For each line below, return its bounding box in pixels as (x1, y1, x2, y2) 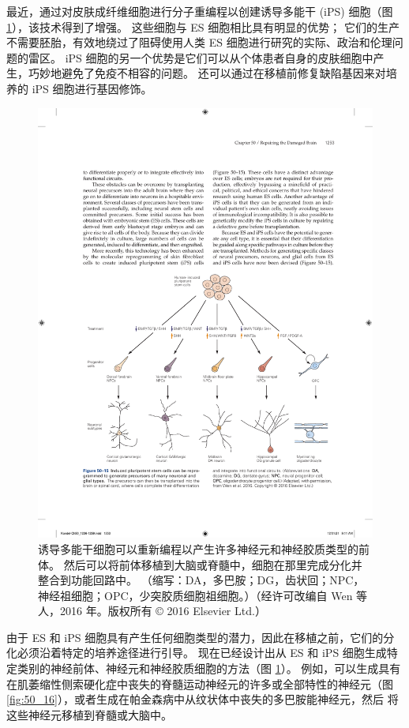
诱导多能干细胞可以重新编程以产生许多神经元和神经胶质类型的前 (38, 540, 370, 557)
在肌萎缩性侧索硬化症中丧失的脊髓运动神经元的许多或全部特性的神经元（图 (6, 675, 393, 692)
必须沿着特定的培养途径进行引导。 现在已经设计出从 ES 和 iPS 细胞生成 (17, 644, 387, 661)
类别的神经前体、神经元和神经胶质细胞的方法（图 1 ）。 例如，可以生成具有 (17, 660, 401, 677)
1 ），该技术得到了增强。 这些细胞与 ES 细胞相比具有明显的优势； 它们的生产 (6, 18, 400, 35)
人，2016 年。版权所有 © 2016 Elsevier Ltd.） (38, 602, 266, 619)
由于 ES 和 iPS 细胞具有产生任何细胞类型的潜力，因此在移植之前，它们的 (6, 629, 384, 645)
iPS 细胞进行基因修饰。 (32, 80, 152, 96)
